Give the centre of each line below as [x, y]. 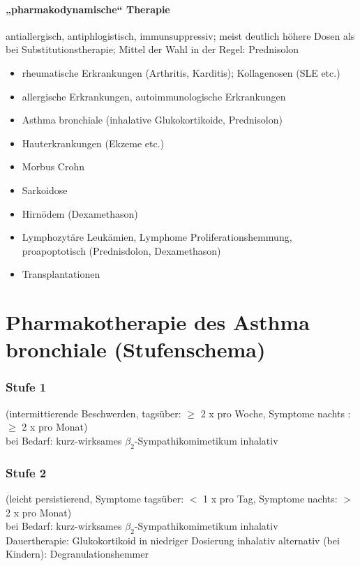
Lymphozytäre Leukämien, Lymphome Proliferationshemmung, [157, 237]
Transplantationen [61, 274]
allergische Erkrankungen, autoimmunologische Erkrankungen [154, 96]
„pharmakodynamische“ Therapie [88, 9]
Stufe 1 [26, 387]
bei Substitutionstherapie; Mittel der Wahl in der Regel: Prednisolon [152, 49]
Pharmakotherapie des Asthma [158, 322]
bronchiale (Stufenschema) [136, 349]
